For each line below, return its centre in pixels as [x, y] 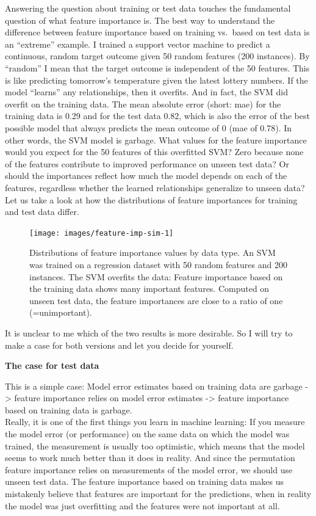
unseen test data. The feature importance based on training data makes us [145, 481]
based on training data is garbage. [69, 409]
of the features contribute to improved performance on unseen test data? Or [147, 163]
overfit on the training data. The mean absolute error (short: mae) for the [143, 104]
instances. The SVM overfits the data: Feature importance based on [156, 276]
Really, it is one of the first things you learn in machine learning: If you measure [155, 422]
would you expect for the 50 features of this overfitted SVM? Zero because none [154, 152]
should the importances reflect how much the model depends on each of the [146, 176]
